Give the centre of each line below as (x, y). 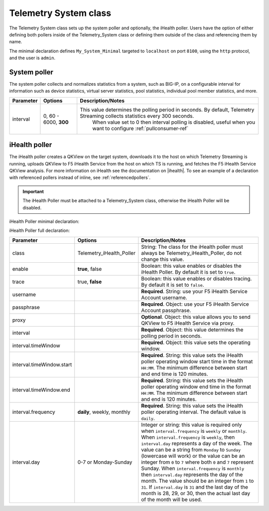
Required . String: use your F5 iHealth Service (194, 291)
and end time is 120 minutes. (175, 374)
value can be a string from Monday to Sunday (191, 450)
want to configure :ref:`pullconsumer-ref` (140, 128)
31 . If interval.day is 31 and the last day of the (195, 487)
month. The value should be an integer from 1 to (198, 481)
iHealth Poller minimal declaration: (44, 221)
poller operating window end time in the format (196, 386)
